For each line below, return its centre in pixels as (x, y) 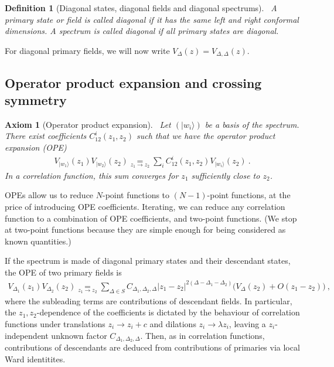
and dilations (173, 323)
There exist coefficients (46, 136)
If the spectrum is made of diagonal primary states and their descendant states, (148, 261)
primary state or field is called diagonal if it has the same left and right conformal (152, 19)
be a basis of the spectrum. (252, 124)
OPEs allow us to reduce (49, 195)
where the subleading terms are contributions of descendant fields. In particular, (149, 300)
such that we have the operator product (206, 136)
